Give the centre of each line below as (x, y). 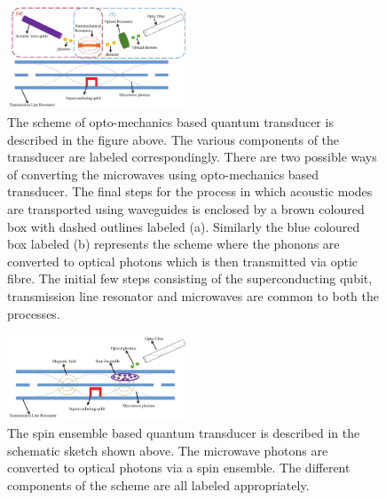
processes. (34, 313)
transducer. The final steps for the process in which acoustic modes (190, 191)
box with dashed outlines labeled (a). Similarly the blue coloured (184, 226)
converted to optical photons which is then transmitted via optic (183, 261)
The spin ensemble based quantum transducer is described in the (184, 433)
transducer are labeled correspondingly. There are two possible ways (192, 157)
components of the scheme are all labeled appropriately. (158, 484)
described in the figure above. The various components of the (173, 139)
